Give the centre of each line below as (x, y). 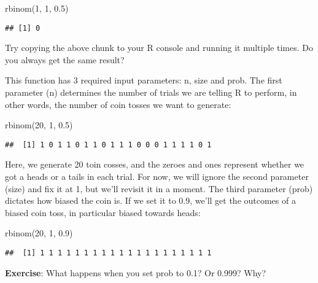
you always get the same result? (65, 59)
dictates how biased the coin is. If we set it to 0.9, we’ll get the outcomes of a (150, 200)
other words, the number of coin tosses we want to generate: (118, 104)
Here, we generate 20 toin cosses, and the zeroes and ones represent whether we (155, 164)
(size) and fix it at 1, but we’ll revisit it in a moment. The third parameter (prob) (159, 188)
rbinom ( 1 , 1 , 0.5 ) (37, 8)
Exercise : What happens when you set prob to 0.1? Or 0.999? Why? (136, 272)
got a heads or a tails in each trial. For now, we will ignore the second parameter (157, 176)
